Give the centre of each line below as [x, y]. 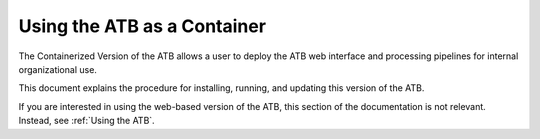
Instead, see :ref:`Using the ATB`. [86, 121]
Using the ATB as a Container [142, 26]
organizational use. [57, 69]
